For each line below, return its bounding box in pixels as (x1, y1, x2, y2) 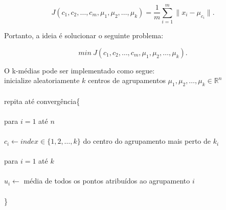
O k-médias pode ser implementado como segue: (4, 65, 155, 75)
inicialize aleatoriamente (4, 75, 80, 86)
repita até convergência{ (4, 95, 80, 106)
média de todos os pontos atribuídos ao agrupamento (24, 175, 190, 186)
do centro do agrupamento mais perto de (83, 136, 211, 146)
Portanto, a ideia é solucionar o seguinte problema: (4, 30, 164, 41)
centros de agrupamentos (88, 75, 166, 86)
